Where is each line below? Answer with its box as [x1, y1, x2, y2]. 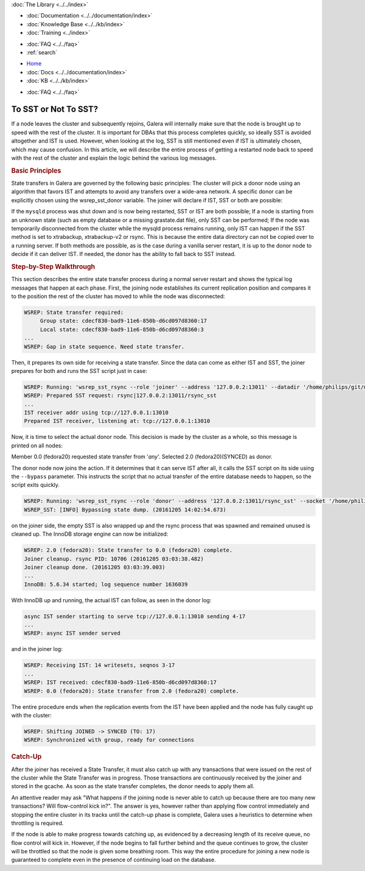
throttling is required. [11, 819, 64, 827]
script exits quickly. [11, 482, 60, 489]
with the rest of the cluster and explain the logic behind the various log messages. [11, 154, 217, 162]
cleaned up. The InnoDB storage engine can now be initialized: [11, 530, 169, 538]
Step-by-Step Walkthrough [11, 262, 96, 271]
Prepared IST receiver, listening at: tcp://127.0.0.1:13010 [24, 418, 210, 425]
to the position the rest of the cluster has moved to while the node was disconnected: [11, 293, 225, 300]
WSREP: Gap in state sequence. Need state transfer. [24, 343, 185, 350]
